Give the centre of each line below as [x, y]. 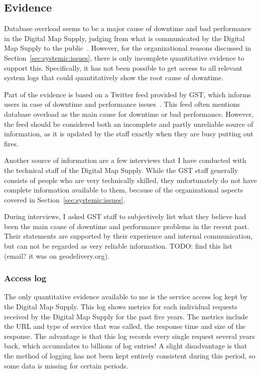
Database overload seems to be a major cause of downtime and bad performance [128, 28]
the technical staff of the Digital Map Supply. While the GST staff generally [121, 170]
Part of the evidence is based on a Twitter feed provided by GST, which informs [127, 94]
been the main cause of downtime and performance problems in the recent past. [127, 226]
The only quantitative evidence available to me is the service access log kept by [126, 297]
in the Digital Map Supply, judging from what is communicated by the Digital [124, 38]
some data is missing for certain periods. [66, 365]
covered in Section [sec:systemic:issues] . [65, 199]
